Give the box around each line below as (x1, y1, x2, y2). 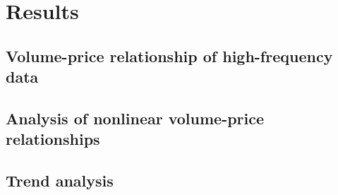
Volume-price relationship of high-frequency (6, 45, 333, 66)
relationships (6, 128, 100, 150)
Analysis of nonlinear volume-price (6, 107, 265, 129)
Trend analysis (6, 170, 114, 191)
